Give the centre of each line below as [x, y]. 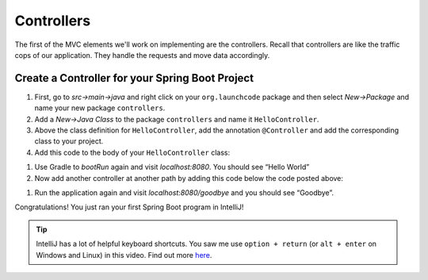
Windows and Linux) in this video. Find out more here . [124, 255]
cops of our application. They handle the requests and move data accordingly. [142, 55]
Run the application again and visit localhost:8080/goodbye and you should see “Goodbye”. [184, 192]
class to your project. [69, 141]
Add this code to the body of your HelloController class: [132, 152]
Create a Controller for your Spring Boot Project [134, 78]
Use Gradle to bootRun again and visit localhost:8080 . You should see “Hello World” [172, 167]
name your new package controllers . [100, 108]
